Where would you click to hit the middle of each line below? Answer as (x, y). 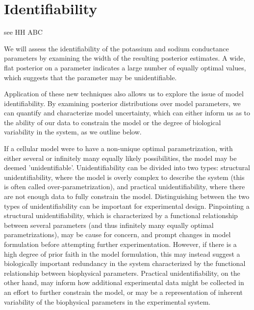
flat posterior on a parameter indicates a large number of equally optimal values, (125, 67)
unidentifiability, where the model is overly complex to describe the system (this (124, 177)
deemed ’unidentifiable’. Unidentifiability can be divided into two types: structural (127, 167)
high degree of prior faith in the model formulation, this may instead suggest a (122, 254)
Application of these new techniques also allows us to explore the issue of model (124, 94)
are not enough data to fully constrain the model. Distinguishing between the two (127, 196)
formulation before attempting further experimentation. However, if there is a (120, 244)
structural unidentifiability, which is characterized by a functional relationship (121, 215)
